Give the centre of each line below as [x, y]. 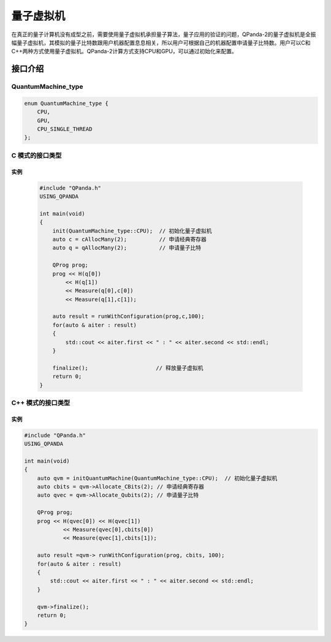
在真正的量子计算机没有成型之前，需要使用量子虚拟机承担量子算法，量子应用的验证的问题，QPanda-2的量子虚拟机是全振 [164, 34]
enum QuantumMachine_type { [66, 103]
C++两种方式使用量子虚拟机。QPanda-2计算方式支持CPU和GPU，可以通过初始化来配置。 [124, 51]
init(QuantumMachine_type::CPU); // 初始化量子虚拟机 [132, 231]
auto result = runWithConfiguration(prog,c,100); [128, 316]
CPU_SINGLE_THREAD [65, 129]
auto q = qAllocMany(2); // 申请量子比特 [127, 248]
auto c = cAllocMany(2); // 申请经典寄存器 [129, 239]
